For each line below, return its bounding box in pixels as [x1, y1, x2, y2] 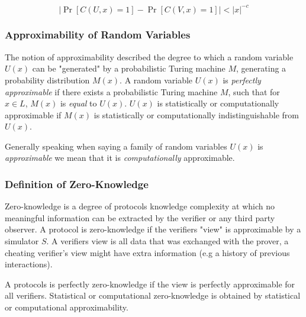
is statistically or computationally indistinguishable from [94, 108, 299, 121]
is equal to [60, 97, 97, 109]
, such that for [228, 85, 280, 98]
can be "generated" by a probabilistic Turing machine [32, 62, 226, 75]
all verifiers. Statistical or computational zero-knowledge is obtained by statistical [5, 289, 301, 302]
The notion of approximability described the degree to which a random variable [5, 50, 294, 63]
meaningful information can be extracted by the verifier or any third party [5, 211, 275, 224]
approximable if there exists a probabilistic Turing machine [5, 85, 218, 98]
